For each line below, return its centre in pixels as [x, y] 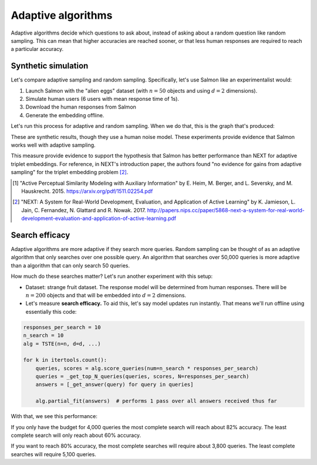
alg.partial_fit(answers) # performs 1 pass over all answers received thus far [156, 401]
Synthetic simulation [50, 66]
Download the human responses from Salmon [81, 107]
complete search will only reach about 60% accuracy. [76, 435]
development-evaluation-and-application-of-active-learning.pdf [99, 218]
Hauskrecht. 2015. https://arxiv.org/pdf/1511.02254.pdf [87, 191]
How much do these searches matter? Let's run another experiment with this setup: [112, 276]
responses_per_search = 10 [62, 327]
